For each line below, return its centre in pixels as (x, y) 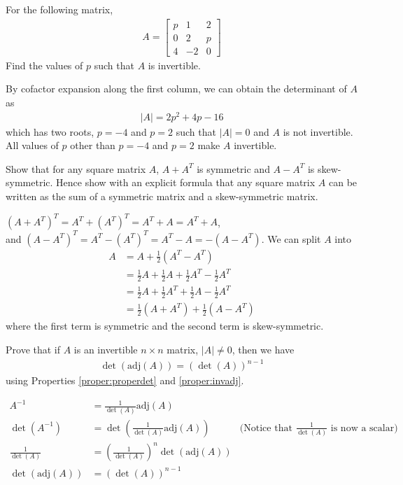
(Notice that (266, 428)
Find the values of (44, 65)
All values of (32, 145)
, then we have (263, 349)
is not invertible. (318, 131)
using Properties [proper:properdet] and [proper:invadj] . (125, 380)
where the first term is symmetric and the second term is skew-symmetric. (165, 326)
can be (343, 182)
